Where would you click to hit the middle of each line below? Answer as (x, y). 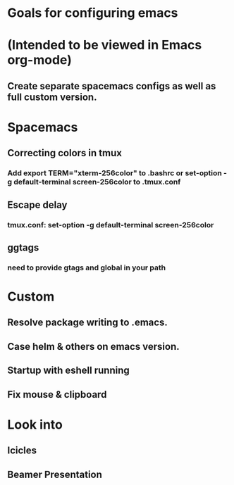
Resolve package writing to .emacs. (87, 323)
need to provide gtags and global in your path (87, 267)
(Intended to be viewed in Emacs (105, 45)
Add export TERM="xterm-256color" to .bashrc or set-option (115, 173)
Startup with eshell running (69, 371)
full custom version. (52, 97)
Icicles (22, 451)
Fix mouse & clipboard (57, 395)
